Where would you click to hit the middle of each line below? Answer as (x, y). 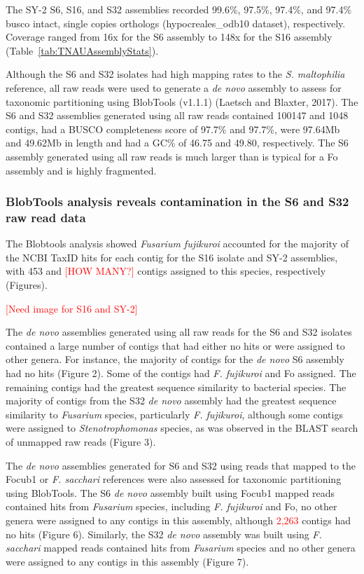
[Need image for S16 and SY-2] (72, 308)
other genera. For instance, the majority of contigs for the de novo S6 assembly (175, 359)
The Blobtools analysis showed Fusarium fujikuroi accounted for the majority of (177, 244)
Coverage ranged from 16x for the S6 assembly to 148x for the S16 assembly (169, 37)
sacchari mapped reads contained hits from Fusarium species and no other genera (181, 548)
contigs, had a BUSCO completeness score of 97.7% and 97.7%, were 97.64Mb (173, 129)
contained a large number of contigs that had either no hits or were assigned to (175, 345)
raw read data (46, 217)
